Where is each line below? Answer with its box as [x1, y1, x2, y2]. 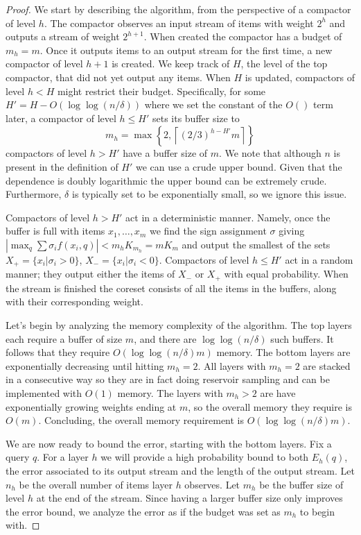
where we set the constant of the [144, 97, 283, 112]
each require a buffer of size [6, 331, 123, 346]
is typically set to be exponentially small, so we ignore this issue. [71, 187, 347, 201]
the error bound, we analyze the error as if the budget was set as [6, 504, 281, 518]
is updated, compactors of [245, 69, 355, 84]
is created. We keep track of [112, 56, 230, 71]
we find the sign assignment [149, 223, 267, 238]
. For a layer [37, 450, 89, 464]
